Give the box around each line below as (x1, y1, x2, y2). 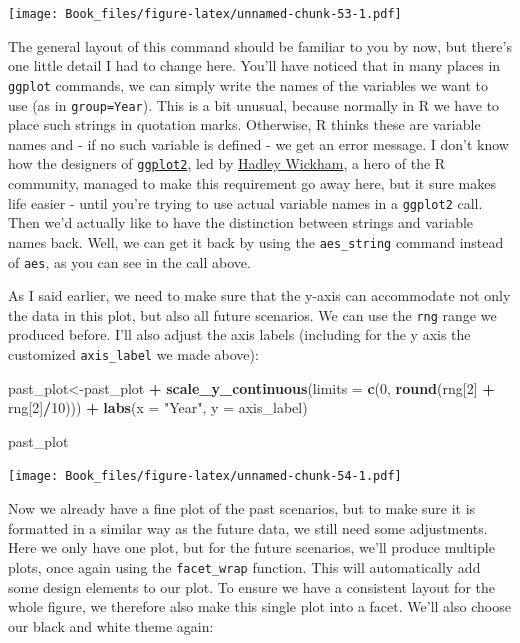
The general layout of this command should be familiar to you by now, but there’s (8, 35, 512, 56)
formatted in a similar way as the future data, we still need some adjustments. (8, 517, 488, 538)
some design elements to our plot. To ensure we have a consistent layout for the (8, 576, 496, 597)
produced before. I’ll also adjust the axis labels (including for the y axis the (8, 324, 471, 345)
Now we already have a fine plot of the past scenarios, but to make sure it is (8, 498, 476, 519)
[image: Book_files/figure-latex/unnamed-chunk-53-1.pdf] (8, 7, 402, 21)
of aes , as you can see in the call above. (8, 251, 251, 272)
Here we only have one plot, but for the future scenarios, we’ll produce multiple (8, 537, 495, 558)
